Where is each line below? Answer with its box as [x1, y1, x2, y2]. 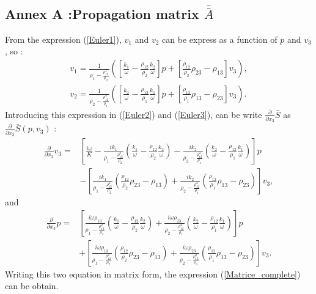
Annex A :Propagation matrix [5, 4, 199, 23]
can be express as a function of [162, 32, 277, 45]
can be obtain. [5, 279, 59, 292]
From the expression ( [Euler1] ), [5, 32, 122, 45]
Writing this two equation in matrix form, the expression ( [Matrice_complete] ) [5, 267, 301, 280]
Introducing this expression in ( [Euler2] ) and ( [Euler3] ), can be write [5, 108, 262, 120]
